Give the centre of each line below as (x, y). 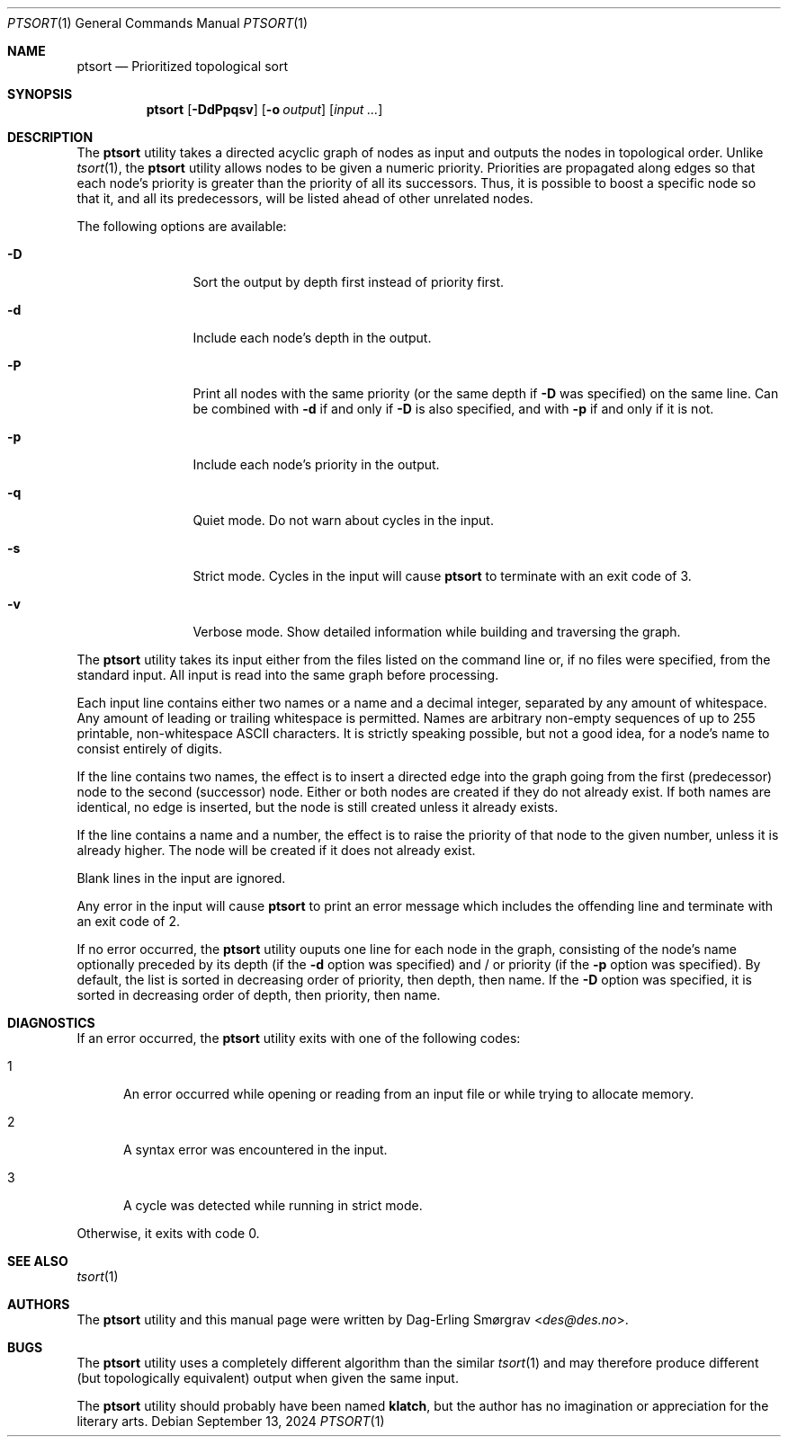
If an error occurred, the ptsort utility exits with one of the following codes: (299, 1038)
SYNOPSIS (40, 94)
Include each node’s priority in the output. (316, 464)
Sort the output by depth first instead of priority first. (349, 282)
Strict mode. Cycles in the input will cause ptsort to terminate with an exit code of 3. (442, 576)
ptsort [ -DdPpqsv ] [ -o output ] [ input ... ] (264, 109)
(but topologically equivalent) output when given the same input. (268, 1378)
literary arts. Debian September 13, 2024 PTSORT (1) (231, 1421)
